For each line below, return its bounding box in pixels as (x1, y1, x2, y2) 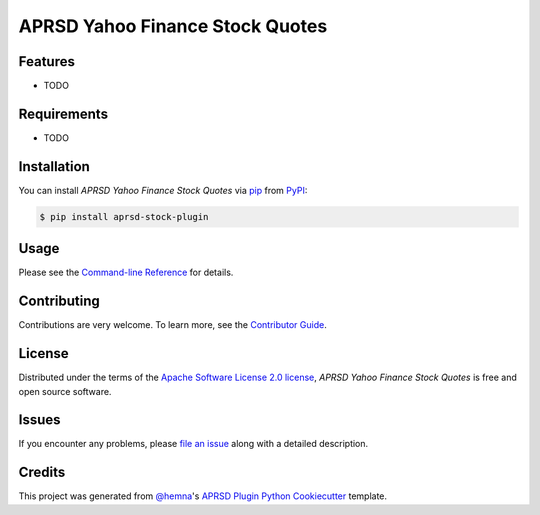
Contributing (18, 293, 100, 310)
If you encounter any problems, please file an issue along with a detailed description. (18, 438, 369, 450)
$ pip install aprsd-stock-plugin (39, 211, 209, 222)
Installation (18, 158, 90, 175)
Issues (18, 411, 61, 429)
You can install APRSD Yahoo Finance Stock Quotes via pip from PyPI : (18, 184, 308, 196)
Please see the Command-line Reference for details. (18, 266, 234, 279)
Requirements (18, 105, 109, 122)
